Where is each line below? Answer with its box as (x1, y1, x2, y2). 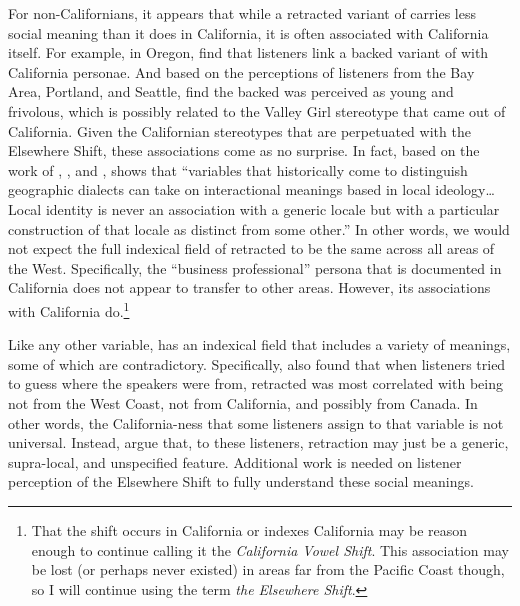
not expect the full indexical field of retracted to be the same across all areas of (8, 238, 495, 259)
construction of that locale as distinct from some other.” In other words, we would (8, 218, 510, 239)
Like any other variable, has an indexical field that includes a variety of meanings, (8, 334, 511, 355)
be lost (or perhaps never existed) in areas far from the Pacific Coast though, (31, 559, 505, 580)
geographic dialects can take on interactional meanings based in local (8, 179, 431, 200)
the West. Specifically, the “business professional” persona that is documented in (8, 257, 502, 278)
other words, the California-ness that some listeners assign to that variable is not (8, 412, 504, 433)
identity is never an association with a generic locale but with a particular (45, 198, 500, 219)
